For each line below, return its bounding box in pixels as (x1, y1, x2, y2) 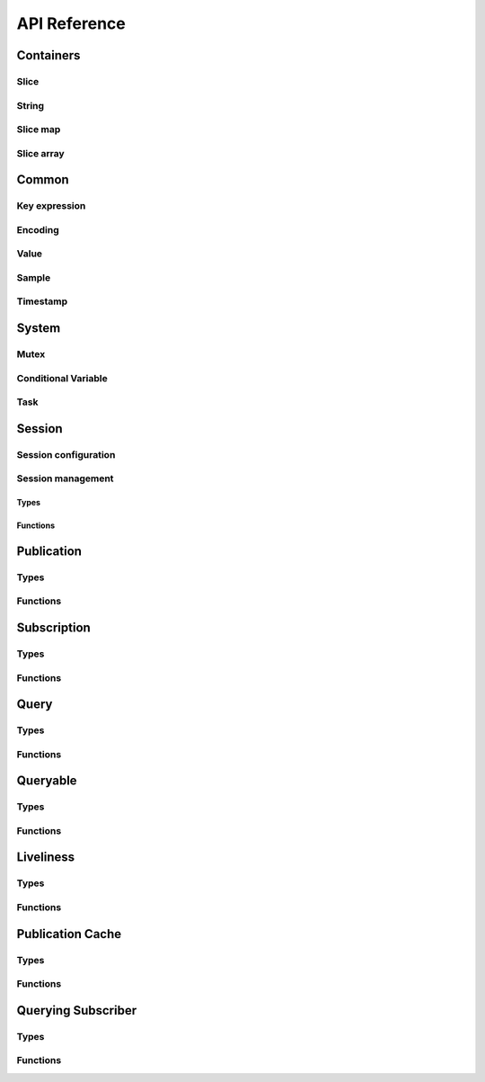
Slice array (16, 147, 65, 159)
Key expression (16, 200, 86, 212)
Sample (16, 271, 51, 283)
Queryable (16, 773, 77, 789)
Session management (16, 472, 114, 485)
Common (16, 172, 69, 188)
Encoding (16, 223, 60, 236)
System (16, 320, 61, 336)
